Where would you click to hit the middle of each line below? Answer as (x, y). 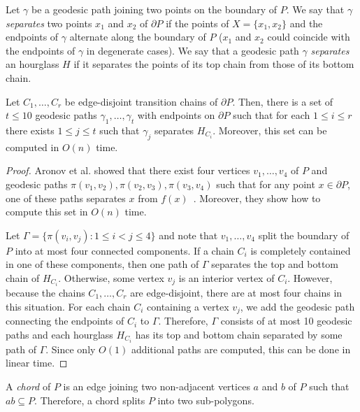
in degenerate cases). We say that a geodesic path (193, 50)
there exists (30, 130)
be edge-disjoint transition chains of (141, 101)
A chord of (28, 386)
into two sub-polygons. (206, 400)
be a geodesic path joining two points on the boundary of (154, 9)
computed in (33, 147)
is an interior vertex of (226, 277)
